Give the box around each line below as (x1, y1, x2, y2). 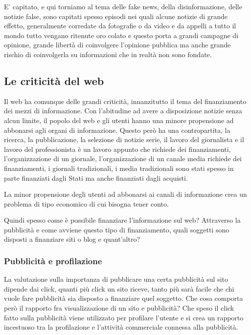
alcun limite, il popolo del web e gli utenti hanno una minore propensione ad (4, 115, 234, 125)
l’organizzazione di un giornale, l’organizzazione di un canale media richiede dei (4, 153, 242, 164)
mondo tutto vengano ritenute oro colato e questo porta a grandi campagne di (4, 30, 238, 40)
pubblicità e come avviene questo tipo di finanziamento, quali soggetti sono (4, 224, 229, 234)
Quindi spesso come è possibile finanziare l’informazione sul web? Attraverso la (4, 215, 241, 225)
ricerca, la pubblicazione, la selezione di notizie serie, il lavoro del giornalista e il (4, 134, 244, 145)
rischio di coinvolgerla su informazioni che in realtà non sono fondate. (4, 49, 212, 59)
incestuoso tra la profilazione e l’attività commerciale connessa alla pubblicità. (4, 322, 238, 332)
